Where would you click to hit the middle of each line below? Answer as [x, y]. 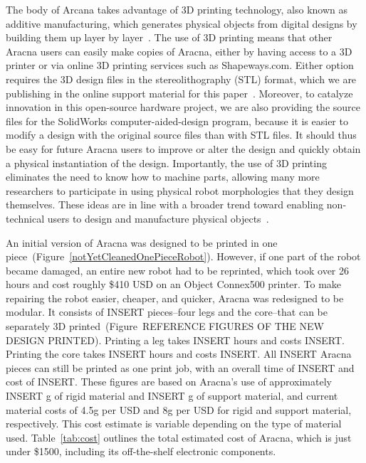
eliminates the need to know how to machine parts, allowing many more [163, 177]
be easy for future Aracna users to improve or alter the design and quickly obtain [183, 148]
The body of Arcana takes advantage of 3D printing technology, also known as [177, 9]
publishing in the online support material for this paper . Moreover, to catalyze [179, 93]
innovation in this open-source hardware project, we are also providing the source [183, 107]
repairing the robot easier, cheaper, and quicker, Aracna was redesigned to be [175, 298]
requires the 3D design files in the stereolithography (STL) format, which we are [181, 79]
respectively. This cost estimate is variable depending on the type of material [174, 424]
